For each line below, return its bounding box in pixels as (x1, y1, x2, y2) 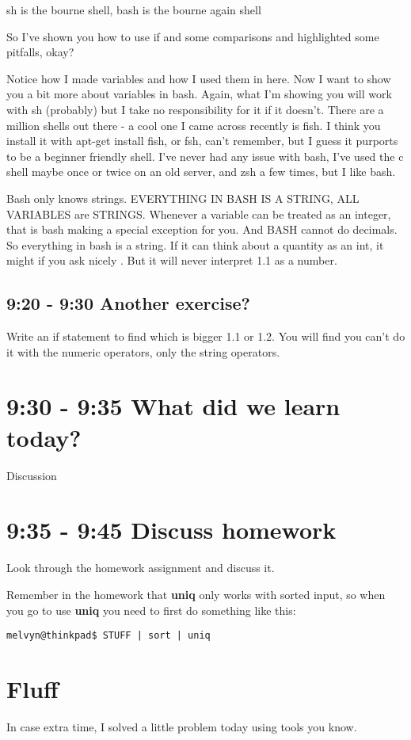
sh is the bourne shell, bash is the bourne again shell (6, 2, 261, 17)
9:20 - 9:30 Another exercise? (6, 291, 250, 315)
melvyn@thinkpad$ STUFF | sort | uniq (6, 630, 211, 642)
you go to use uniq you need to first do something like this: (6, 601, 296, 618)
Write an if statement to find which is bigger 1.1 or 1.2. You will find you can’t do (6, 328, 405, 345)
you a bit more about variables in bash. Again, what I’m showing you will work (6, 86, 392, 102)
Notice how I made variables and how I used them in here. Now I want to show (6, 70, 391, 86)
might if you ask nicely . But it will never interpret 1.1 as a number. (6, 252, 337, 269)
